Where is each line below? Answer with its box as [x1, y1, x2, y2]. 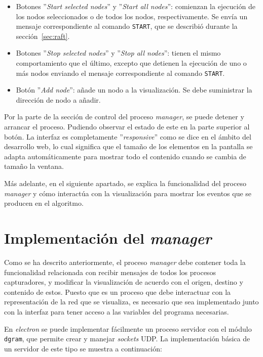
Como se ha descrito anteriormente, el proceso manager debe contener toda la [4, 256, 246, 267]
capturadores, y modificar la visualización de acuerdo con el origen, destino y [4, 277, 243, 287]
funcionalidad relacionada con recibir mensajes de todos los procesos [4, 266, 216, 277]
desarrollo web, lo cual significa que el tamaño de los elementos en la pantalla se [4, 141, 253, 152]
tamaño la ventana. [4, 161, 64, 171]
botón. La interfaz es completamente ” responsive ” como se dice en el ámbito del [4, 131, 251, 142]
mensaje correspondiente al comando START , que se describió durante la [16, 21, 238, 31]
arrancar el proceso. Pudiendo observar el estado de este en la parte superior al [4, 121, 250, 132]
